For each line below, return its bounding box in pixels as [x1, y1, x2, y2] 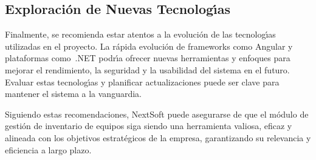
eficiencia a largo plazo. [5, 143, 92, 156]
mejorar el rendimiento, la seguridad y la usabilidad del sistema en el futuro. [5, 63, 290, 76]
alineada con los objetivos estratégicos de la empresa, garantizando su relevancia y [5, 131, 311, 144]
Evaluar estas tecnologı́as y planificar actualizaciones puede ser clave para [5, 75, 280, 88]
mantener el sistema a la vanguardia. [5, 87, 142, 100]
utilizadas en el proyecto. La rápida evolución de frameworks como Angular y [5, 39, 293, 52]
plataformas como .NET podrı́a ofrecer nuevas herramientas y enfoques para [5, 52, 290, 64]
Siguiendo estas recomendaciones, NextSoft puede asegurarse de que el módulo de [5, 107, 309, 120]
